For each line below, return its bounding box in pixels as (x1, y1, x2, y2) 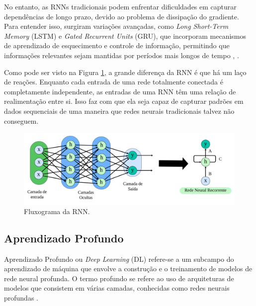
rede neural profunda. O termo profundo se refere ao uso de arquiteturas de (4, 273, 234, 283)
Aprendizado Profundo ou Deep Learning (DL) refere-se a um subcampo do (4, 253, 234, 264)
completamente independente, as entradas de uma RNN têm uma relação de (4, 86, 236, 96)
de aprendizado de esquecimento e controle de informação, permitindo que (4, 40, 230, 51)
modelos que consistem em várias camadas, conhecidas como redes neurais (4, 283, 230, 293)
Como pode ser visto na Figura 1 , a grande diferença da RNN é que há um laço (4, 67, 247, 77)
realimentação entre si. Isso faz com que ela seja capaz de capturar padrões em (4, 96, 244, 106)
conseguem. (4, 115, 39, 126)
